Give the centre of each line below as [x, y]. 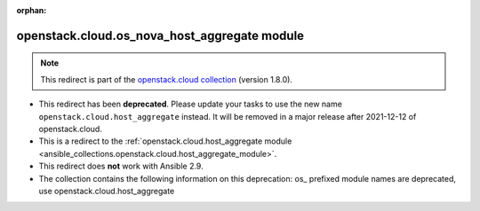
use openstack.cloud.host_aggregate [107, 191]
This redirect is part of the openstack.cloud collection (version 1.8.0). [167, 79]
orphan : [32, 10]
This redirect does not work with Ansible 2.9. [121, 166]
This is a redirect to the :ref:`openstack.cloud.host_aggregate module [165, 141]
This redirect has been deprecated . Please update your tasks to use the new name [190, 104]
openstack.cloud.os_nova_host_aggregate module [160, 35]
